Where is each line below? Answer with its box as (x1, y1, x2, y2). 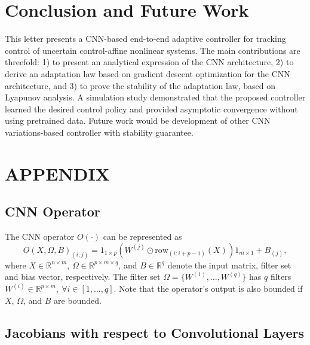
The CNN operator (5, 230, 75, 243)
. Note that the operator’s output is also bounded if (113, 282, 303, 295)
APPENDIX (5, 161, 110, 185)
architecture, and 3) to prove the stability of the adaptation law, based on (5, 79, 275, 91)
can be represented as (103, 230, 182, 243)
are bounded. (54, 294, 102, 306)
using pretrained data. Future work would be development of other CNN (5, 114, 271, 127)
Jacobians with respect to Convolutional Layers (5, 323, 305, 341)
